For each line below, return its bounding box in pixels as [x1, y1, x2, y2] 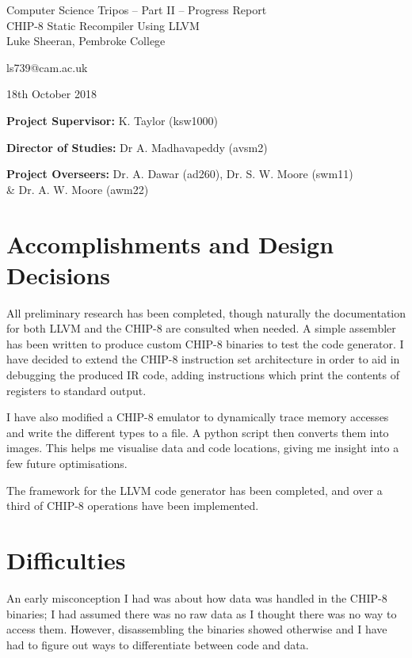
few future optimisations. [6, 455, 128, 471]
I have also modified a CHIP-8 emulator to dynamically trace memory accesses [6, 409, 389, 425]
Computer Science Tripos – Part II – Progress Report [6, 2, 267, 17]
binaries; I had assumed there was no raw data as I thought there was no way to [6, 605, 397, 622]
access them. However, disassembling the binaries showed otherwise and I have [6, 621, 387, 637]
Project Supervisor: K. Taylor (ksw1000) [6, 112, 218, 128]
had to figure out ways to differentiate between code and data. [6, 636, 309, 652]
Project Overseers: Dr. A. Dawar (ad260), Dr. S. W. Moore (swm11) [6, 165, 353, 182]
